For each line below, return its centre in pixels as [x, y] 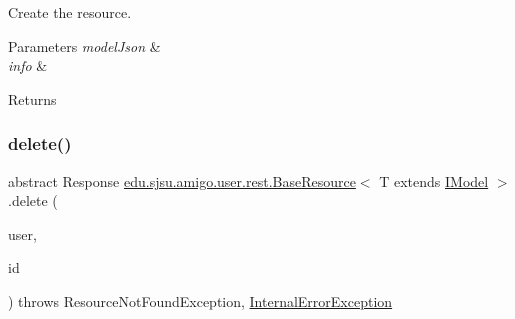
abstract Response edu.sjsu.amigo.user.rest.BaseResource [182, 180]
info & [28, 65]
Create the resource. [70, 12]
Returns [32, 98]
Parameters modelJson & [84, 45]
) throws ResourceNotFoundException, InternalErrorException [200, 300]
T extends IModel [434, 180]
